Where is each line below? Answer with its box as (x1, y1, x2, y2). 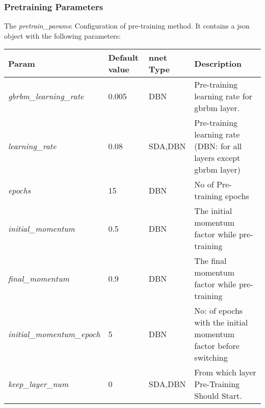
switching (194, 351, 228, 364)
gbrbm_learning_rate (8, 90, 84, 102)
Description (194, 57, 242, 69)
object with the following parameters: (4, 30, 121, 41)
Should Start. (194, 390, 242, 402)
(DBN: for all (194, 140, 242, 152)
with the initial (194, 316, 248, 329)
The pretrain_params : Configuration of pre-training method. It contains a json (4, 20, 250, 31)
